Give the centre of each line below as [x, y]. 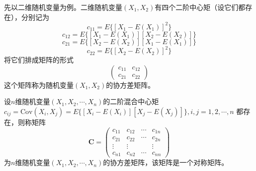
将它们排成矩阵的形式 [39, 60]
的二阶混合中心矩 [131, 101]
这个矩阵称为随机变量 [39, 85]
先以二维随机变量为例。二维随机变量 [63, 7]
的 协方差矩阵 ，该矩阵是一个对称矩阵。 [166, 162]
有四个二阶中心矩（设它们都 [200, 7]
